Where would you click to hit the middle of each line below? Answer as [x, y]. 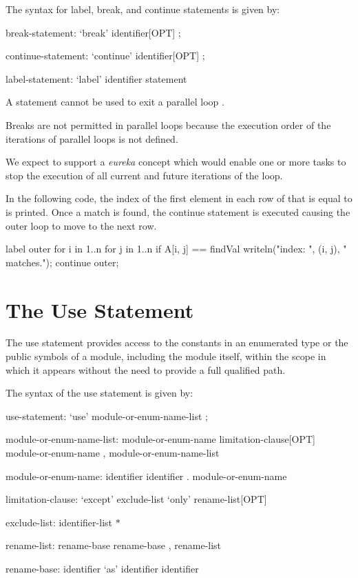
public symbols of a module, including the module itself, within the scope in [166, 356]
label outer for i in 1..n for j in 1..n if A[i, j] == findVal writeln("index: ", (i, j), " [176, 249]
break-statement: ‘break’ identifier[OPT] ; [93, 32]
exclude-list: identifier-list [59, 522]
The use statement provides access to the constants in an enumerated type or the [177, 342]
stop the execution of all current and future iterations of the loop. [144, 175]
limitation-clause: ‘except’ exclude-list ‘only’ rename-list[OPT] [136, 499]
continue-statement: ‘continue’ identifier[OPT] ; [105, 56]
